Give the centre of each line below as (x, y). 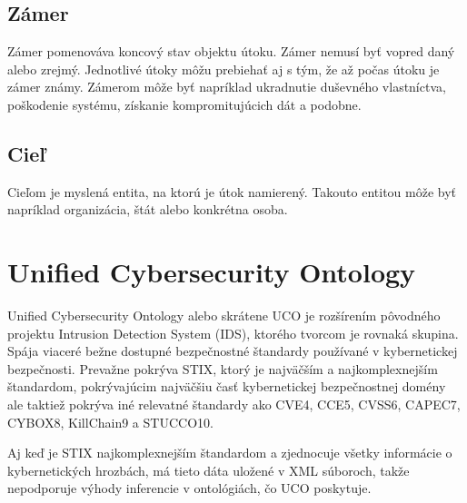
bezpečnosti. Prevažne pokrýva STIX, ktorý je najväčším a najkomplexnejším (223, 368)
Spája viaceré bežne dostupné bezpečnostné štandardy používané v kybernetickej (233, 351)
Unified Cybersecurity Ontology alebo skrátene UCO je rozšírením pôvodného (224, 316)
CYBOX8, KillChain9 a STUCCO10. (110, 422)
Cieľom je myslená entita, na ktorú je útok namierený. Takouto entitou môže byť (232, 191)
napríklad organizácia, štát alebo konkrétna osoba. (148, 209)
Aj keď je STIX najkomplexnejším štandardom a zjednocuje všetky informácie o (230, 453)
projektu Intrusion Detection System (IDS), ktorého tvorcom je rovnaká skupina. (233, 333)
